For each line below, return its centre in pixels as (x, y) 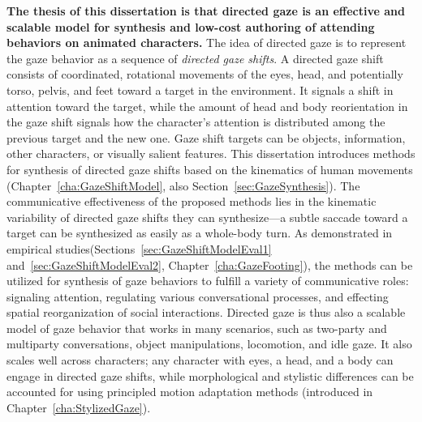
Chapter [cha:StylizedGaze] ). (79, 407)
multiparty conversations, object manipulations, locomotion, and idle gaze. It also (209, 344)
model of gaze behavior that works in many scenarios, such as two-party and (197, 328)
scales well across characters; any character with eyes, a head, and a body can (200, 360)
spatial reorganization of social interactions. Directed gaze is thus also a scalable (206, 312)
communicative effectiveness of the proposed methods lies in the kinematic (192, 201)
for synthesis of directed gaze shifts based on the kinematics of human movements (210, 169)
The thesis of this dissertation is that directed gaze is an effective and (206, 11)
